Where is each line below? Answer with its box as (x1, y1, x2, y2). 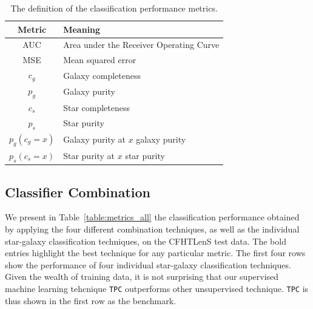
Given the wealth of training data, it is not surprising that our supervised (5, 270, 279, 283)
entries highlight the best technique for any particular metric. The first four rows (5, 246, 306, 259)
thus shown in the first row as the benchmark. (5, 294, 176, 307)
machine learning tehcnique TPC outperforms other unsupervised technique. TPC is (5, 282, 309, 294)
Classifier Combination (5, 182, 150, 201)
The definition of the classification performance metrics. (10, 2, 218, 14)
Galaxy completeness (63, 69, 141, 81)
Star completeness (63, 101, 130, 114)
